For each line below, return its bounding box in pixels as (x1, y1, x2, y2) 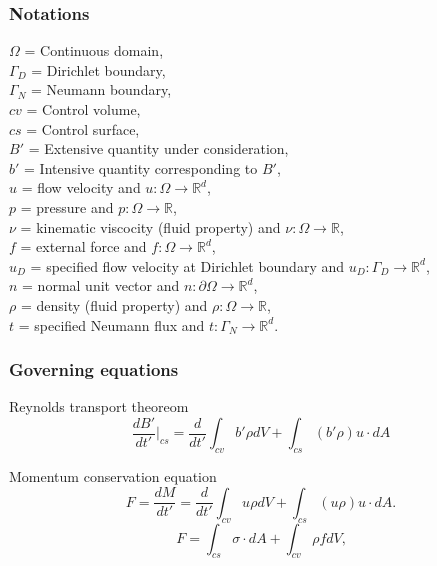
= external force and (20, 236, 147, 257)
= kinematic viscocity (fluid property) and (20, 216, 281, 237)
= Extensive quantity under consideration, (28, 138, 289, 159)
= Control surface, (26, 118, 140, 139)
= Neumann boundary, (30, 79, 172, 100)
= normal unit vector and (22, 275, 180, 296)
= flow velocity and (21, 177, 141, 198)
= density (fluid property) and (20, 294, 208, 315)
